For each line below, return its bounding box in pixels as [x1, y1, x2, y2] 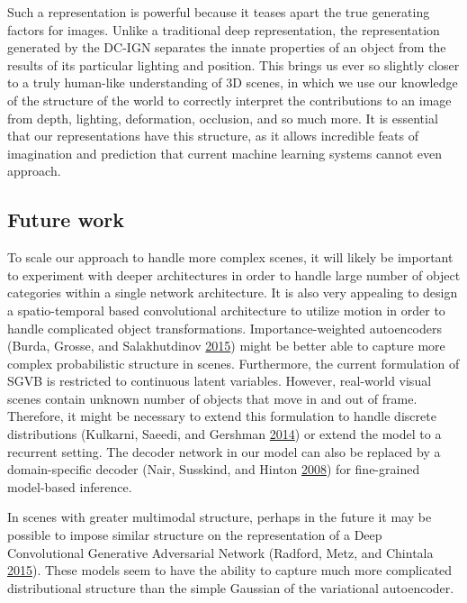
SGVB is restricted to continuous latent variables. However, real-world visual [7, 371, 432, 390]
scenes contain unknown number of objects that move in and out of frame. [7, 388, 418, 407]
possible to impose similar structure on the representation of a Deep [7, 525, 382, 544]
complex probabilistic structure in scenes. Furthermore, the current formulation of [7, 353, 460, 372]
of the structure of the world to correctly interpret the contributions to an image [7, 90, 452, 109]
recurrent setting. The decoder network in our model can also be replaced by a [7, 442, 441, 461]
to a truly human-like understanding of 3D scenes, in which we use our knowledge [7, 73, 458, 92]
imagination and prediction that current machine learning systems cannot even [7, 143, 443, 162]
